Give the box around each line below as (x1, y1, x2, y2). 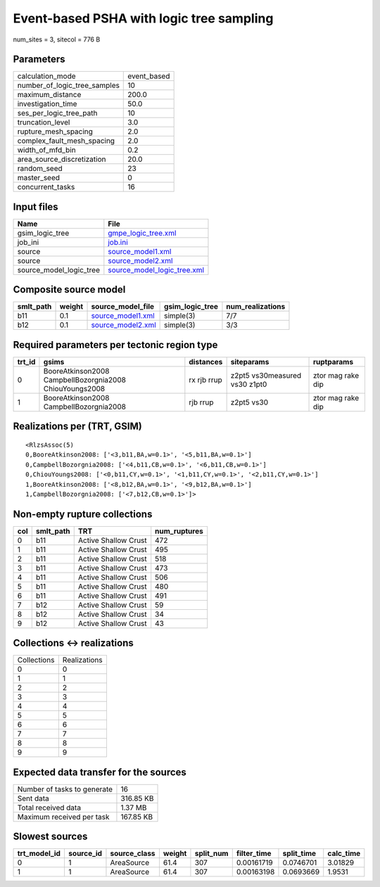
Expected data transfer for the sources (13, 766, 186, 778)
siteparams (230, 357, 270, 366)
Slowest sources (13, 831, 88, 843)
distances (189, 357, 223, 366)
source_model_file (91, 302, 155, 312)
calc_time (327, 848, 361, 858)
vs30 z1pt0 (230, 380, 267, 389)
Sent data (17, 793, 49, 803)
